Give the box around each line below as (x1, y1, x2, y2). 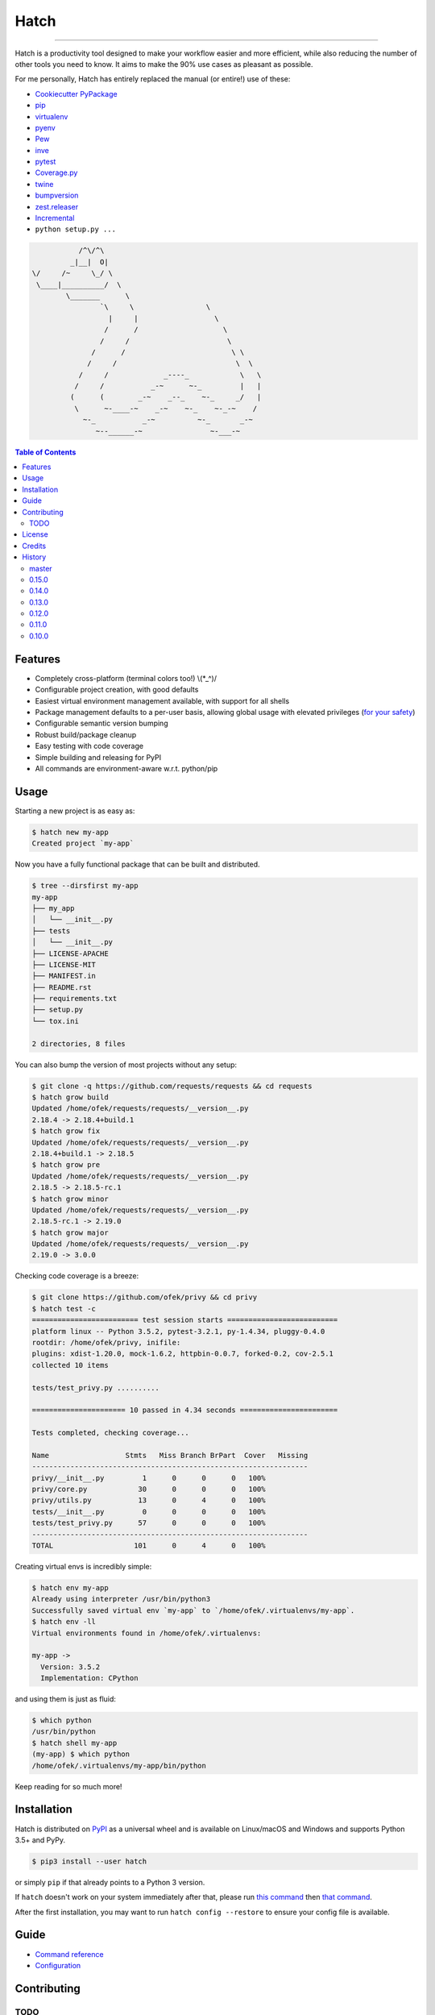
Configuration (35, 1960, 81, 1970)
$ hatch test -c (31, 1304, 97, 1313)
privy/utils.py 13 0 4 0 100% (31, 1496, 266, 1505)
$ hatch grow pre (31, 1161, 101, 1170)
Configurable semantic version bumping (35, 718, 168, 729)
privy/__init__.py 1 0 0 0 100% (31, 1473, 266, 1482)
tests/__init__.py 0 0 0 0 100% (31, 1507, 266, 1516)
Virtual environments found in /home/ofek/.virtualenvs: (31, 1628, 262, 1638)
